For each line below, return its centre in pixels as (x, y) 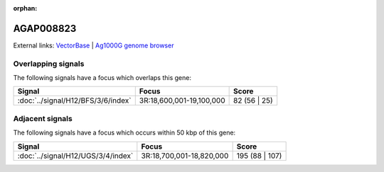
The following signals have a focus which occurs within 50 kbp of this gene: (124, 133)
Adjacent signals (43, 118)
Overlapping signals (49, 64)
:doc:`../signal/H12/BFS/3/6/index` (74, 101)
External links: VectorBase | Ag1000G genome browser (94, 45)
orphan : (25, 8)
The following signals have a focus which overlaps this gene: (102, 78)
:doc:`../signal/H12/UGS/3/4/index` (75, 156)
